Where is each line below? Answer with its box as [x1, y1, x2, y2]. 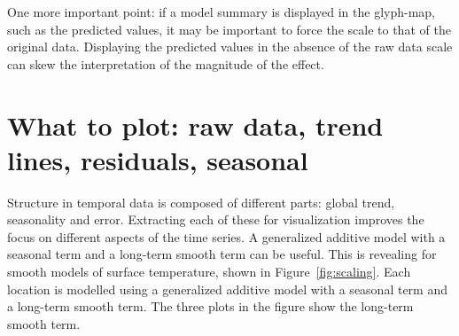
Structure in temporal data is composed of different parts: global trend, [7, 192, 395, 211]
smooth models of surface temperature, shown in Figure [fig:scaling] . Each [7, 262, 411, 281]
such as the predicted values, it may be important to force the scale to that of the [7, 20, 451, 38]
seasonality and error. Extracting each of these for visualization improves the [7, 210, 424, 229]
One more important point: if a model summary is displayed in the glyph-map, [7, 3, 435, 20]
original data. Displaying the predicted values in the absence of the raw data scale [7, 37, 453, 56]
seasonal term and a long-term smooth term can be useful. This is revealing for [7, 245, 437, 263]
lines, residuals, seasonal [7, 141, 308, 177]
